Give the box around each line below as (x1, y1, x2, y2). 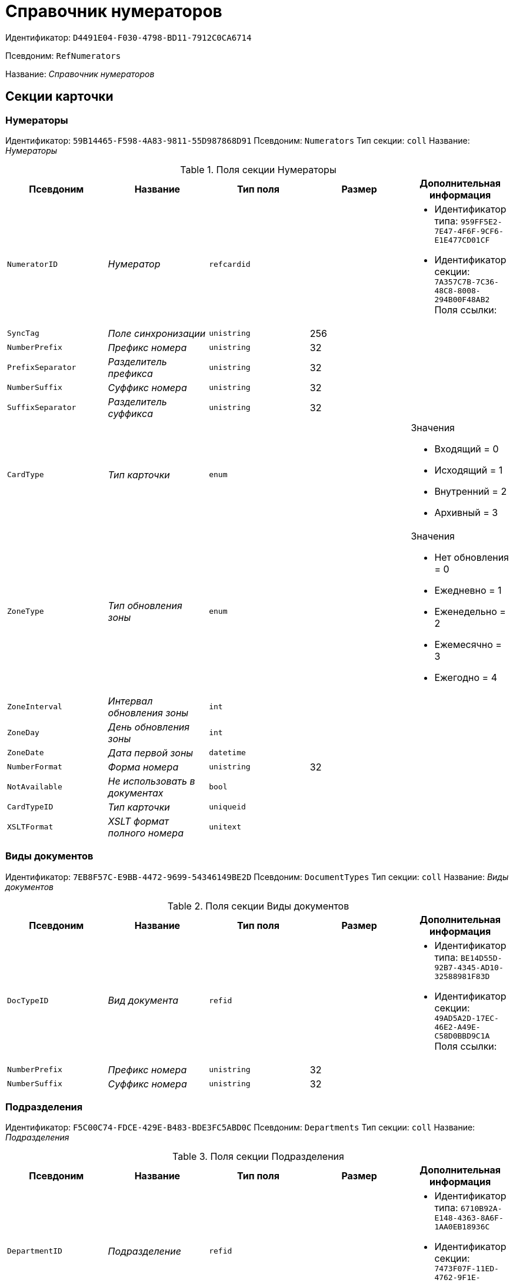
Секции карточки (5, 89, 114, 104)
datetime (209, 748, 246, 758)
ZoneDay (7, 728, 39, 738)
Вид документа (108, 994, 178, 1007)
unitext (209, 822, 241, 832)
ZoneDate (7, 748, 44, 758)
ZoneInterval (7, 702, 62, 712)
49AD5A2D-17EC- (434, 1013, 499, 1023)
